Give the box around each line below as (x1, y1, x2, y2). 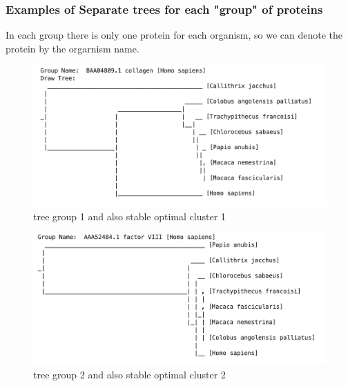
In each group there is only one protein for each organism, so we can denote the (6, 28, 343, 42)
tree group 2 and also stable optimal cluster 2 (33, 367, 226, 381)
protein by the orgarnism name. (6, 41, 139, 55)
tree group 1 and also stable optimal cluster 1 (33, 209, 226, 223)
